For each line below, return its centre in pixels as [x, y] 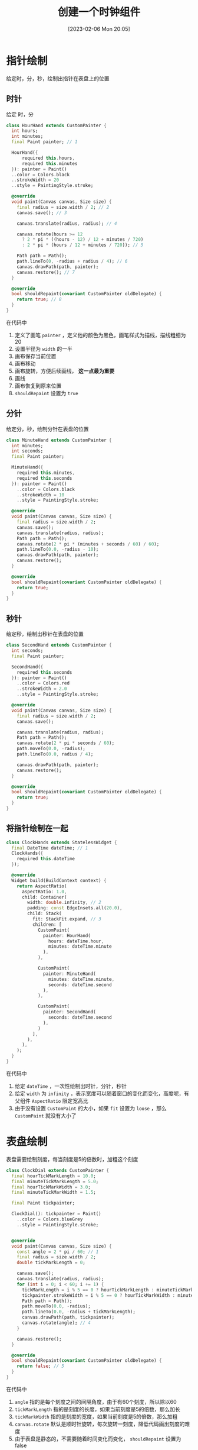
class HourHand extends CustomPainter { [57, 125]
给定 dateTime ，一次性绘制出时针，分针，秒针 [70, 1086]
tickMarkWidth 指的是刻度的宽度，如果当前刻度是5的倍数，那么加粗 [96, 1416]
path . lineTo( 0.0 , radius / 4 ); [55, 754]
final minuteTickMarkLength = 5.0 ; [55, 1181]
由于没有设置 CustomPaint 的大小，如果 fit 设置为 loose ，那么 [90, 1108]
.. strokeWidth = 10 [41, 495]
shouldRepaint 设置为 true [46, 393]
